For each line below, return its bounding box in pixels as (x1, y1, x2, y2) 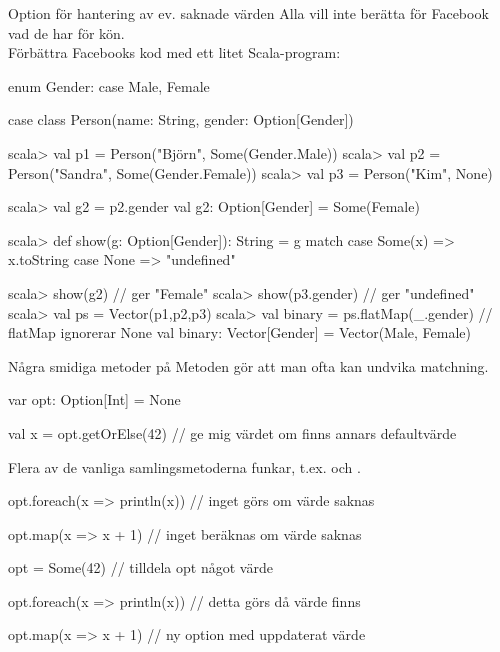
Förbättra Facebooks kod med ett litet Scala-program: (8, 42, 341, 63)
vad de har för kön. (8, 22, 125, 43)
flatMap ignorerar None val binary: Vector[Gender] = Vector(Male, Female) (8, 322, 471, 343)
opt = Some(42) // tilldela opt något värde (8, 557, 273, 578)
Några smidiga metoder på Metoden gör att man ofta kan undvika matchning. (8, 355, 489, 376)
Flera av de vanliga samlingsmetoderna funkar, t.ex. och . (8, 456, 361, 477)
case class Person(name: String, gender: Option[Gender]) (8, 109, 354, 130)
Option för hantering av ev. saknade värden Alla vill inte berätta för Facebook (8, 3, 489, 23)
